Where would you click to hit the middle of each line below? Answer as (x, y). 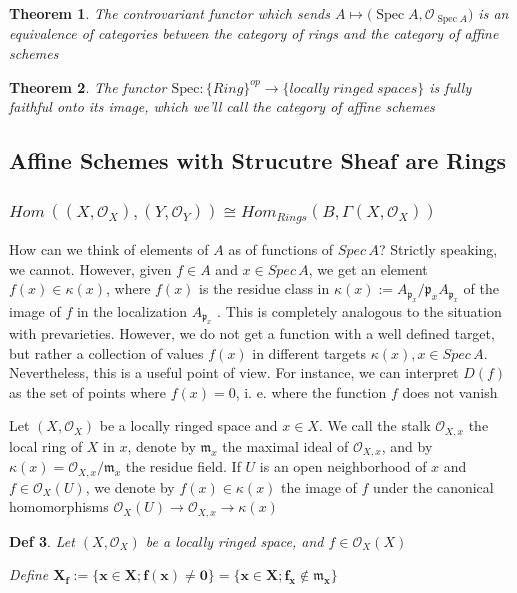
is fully (450, 86)
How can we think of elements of (109, 248)
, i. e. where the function (311, 391)
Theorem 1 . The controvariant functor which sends (169, 13)
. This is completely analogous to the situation (359, 310)
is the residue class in (264, 288)
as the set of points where (87, 391)
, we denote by (130, 486)
